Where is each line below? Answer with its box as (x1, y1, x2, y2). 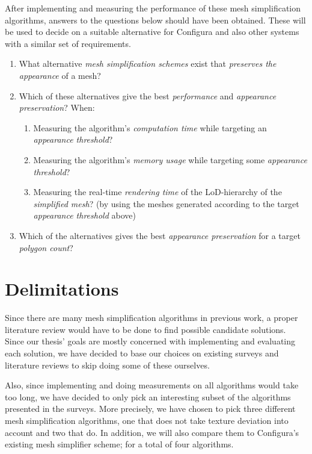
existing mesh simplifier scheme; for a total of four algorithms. (5, 438, 234, 450)
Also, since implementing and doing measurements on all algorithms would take (5, 379, 299, 391)
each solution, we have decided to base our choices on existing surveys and (5, 347, 279, 359)
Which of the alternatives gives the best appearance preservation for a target (19, 229, 301, 241)
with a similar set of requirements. (5, 37, 131, 49)
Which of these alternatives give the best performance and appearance (19, 89, 277, 102)
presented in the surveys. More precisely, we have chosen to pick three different (5, 402, 296, 415)
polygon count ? (19, 241, 73, 253)
